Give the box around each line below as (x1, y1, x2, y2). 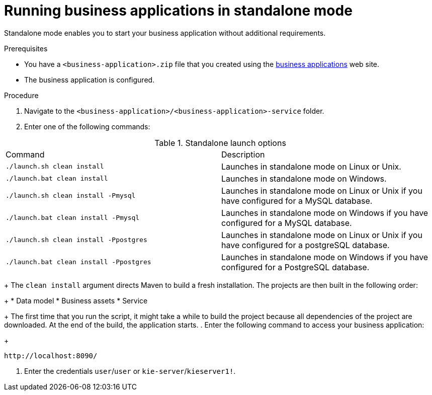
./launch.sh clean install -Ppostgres (6, 236, 147, 244)
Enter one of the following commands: (24, 122, 150, 131)
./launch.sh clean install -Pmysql (6, 192, 136, 200)
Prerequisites (4, 44, 48, 53)
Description (221, 149, 265, 160)
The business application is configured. (24, 75, 155, 84)
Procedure (4, 91, 39, 100)
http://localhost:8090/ (4, 351, 98, 360)
